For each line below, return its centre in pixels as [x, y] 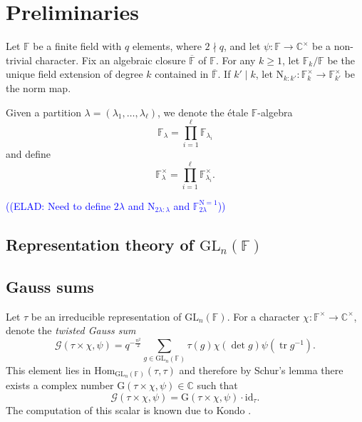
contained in [182, 74]
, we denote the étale [203, 112]
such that [217, 385]
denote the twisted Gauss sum [71, 330]
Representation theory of [100, 244]
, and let [242, 46]
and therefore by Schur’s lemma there [261, 370]
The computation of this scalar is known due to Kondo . [129, 410]
